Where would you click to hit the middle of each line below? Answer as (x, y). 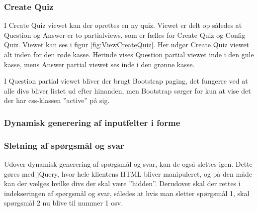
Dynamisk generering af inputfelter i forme (92, 122)
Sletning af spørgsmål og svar (64, 145)
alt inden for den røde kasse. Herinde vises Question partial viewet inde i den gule (129, 54)
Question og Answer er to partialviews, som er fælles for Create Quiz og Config (125, 35)
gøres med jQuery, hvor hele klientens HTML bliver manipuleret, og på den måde (128, 173)
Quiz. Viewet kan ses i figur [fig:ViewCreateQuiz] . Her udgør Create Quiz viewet (127, 45)
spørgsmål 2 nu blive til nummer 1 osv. (64, 203)
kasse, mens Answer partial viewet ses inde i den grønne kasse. (99, 64)
